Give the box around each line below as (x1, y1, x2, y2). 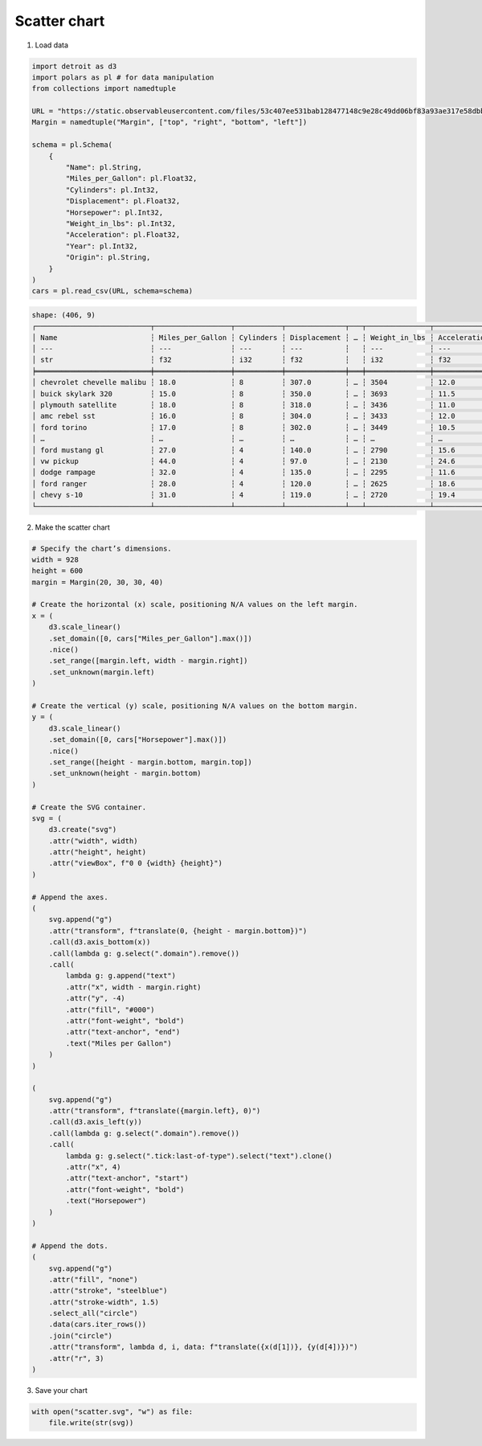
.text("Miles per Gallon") (65, 1038, 172, 1048)
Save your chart (35, 1386, 88, 1395)
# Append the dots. (31, 1241, 108, 1250)
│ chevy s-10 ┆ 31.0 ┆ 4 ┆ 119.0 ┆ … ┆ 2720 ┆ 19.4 (31, 490, 455, 500)
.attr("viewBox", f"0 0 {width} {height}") (48, 858, 223, 868)
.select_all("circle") (48, 1309, 138, 1318)
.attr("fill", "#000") (65, 1005, 156, 1014)
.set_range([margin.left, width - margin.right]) (48, 656, 248, 666)
